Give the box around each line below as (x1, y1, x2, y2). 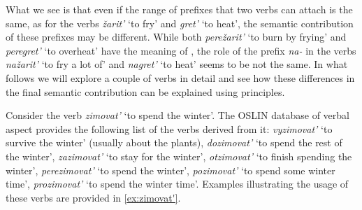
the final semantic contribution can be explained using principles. (6, 84, 285, 99)
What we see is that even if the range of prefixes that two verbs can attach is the (6, 2, 353, 16)
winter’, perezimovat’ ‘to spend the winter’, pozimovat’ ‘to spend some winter (6, 162, 335, 177)
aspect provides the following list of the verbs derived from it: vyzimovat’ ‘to (6, 121, 333, 136)
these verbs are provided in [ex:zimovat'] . (6, 190, 181, 204)
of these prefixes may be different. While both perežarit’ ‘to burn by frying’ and (6, 29, 347, 44)
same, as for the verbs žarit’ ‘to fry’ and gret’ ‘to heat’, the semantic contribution (6, 15, 354, 30)
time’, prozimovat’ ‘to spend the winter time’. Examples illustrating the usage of (6, 176, 349, 191)
